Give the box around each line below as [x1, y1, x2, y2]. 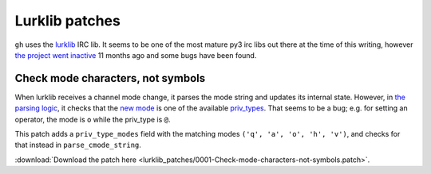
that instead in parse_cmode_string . [14, 140, 141, 150]
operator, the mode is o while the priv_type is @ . [14, 114, 171, 124]
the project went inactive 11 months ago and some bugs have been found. [14, 50, 257, 60]
